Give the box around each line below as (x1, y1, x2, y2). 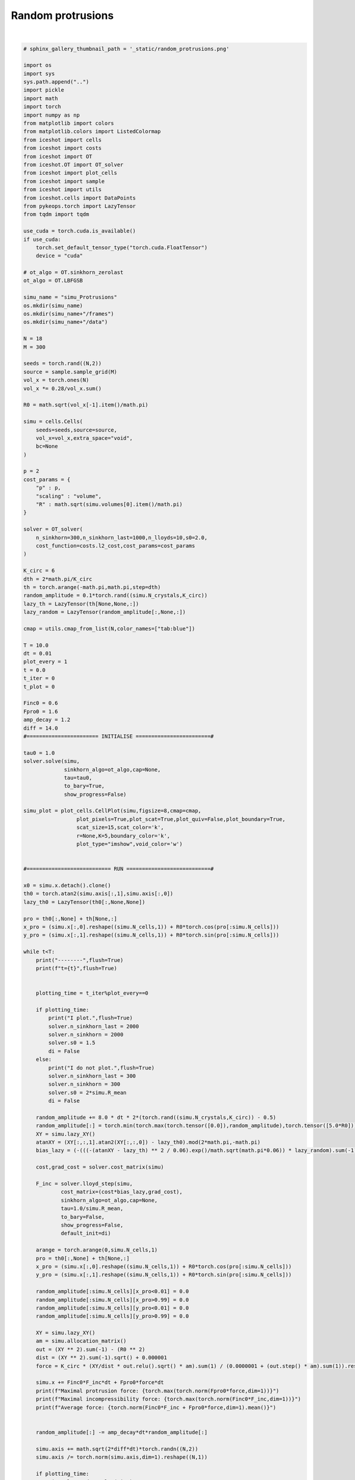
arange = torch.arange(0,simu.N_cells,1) (35, 1247, 158, 1253)
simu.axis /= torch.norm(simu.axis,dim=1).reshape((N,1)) (35, 1453, 208, 1460)
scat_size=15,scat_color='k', (76, 824, 164, 831)
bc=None (35, 443, 59, 450)
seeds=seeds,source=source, (35, 426, 118, 433)
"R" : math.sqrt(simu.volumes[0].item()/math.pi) (35, 501, 183, 508)
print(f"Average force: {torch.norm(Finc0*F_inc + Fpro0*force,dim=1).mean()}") (35, 1404, 276, 1411)
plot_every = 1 (23, 658, 67, 665)
